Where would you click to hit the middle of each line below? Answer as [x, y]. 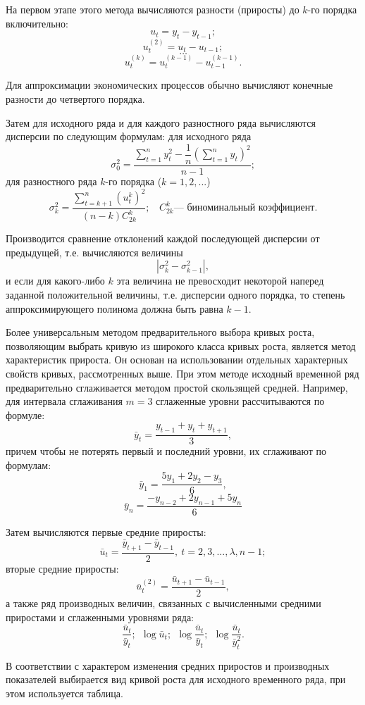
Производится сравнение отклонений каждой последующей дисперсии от [163, 238]
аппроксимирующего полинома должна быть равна [115, 308]
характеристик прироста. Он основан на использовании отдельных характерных [177, 360]
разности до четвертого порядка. [75, 99]
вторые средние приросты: [62, 568]
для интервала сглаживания [64, 401]
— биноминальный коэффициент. [246, 208]
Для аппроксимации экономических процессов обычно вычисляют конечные [169, 85]
